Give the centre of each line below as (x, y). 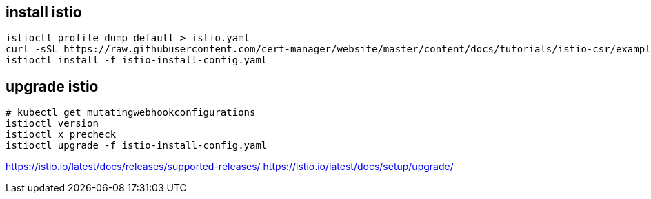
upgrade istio (52, 86)
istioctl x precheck (61, 135)
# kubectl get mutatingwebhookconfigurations (131, 113)
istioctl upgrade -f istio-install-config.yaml (137, 146)
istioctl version (52, 124)
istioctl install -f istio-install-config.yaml (137, 60)
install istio (44, 12)
